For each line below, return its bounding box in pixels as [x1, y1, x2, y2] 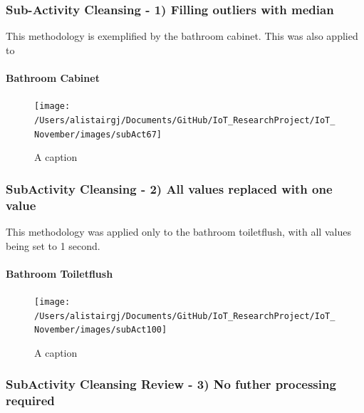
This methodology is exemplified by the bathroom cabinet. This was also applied [6, 28, 358, 43]
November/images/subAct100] [34, 325, 167, 335]
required [6, 392, 55, 409]
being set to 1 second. [6, 238, 100, 253]
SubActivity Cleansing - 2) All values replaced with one [6, 179, 333, 197]
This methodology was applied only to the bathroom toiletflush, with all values [6, 224, 351, 239]
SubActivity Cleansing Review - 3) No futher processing [6, 375, 336, 393]
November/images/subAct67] [34, 129, 162, 140]
